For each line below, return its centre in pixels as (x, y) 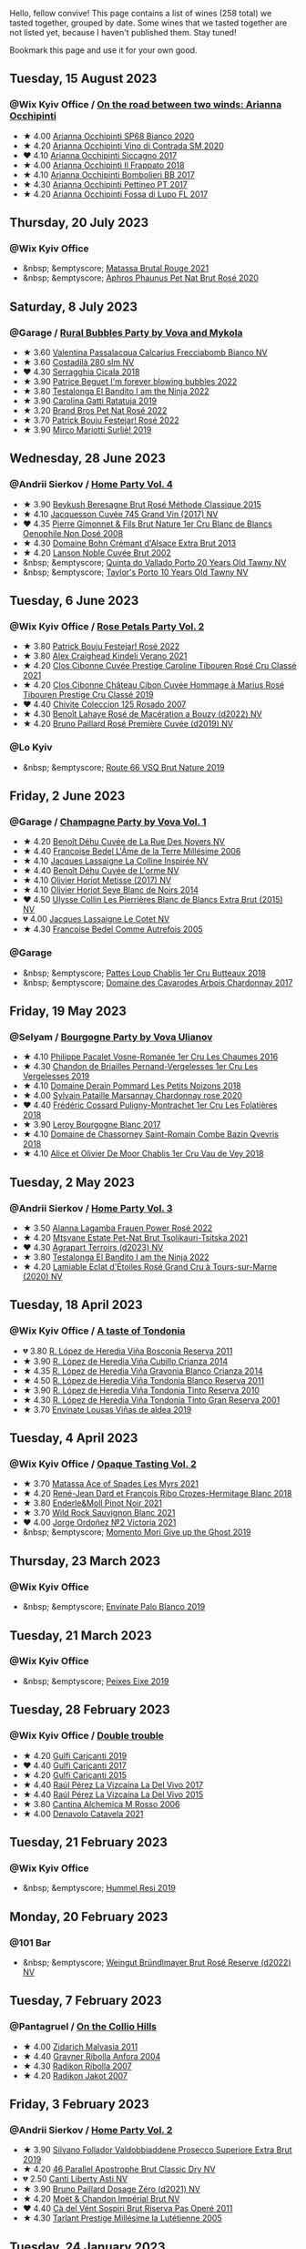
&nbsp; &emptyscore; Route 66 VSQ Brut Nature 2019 (123, 767)
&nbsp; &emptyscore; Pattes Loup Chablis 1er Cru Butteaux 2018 (144, 973)
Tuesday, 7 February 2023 (86, 2001)
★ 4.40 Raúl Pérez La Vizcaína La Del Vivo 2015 (113, 1794)
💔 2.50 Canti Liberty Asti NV (75, 2179)
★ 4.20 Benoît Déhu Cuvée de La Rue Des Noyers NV (123, 842)
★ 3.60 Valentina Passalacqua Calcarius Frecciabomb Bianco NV (145, 353)
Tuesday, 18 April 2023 (76, 1305)
